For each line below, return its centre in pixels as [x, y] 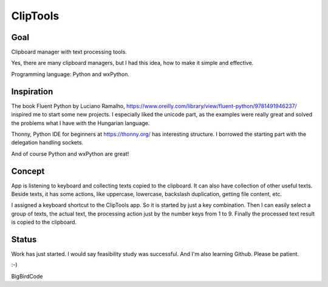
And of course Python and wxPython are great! [70, 154]
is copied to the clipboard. [44, 222]
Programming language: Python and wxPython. [70, 74]
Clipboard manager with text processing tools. [69, 52]
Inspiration [32, 91]
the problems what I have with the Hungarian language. [80, 123]
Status [24, 239]
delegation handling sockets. [47, 143]
